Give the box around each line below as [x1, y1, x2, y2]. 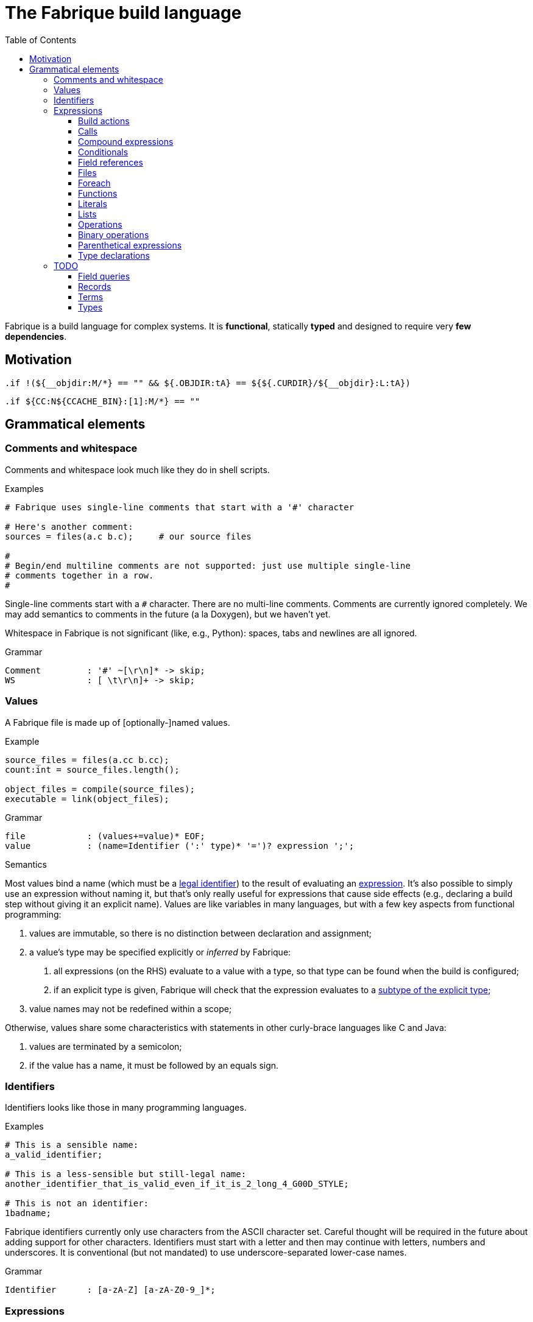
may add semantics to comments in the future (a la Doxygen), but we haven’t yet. [5, 608, 331, 619]
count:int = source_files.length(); [5, 764, 180, 775]
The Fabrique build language [5, 2, 242, 23]
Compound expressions [78, 136, 174, 147]
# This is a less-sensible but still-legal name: [5, 1169, 247, 1180]
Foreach [78, 177, 111, 188]
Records [78, 281, 111, 292]
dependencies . [5, 331, 67, 342]
